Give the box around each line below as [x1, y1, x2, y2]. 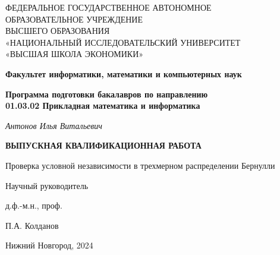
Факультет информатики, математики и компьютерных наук [5, 67, 242, 80]
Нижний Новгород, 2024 [5, 239, 93, 251]
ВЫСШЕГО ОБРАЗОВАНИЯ [5, 24, 110, 37]
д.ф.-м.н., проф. [5, 199, 62, 212]
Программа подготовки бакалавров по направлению [5, 87, 208, 100]
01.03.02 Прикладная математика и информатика [5, 99, 200, 112]
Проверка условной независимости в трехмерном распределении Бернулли [5, 159, 275, 171]
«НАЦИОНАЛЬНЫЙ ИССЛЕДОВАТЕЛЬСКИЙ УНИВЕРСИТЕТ [5, 36, 241, 48]
